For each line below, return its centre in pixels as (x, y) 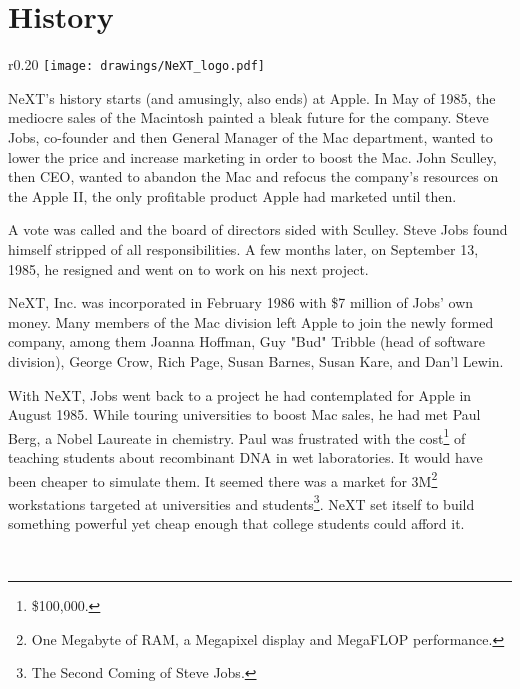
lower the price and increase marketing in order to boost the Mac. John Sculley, (252, 156)
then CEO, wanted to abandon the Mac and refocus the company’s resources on (253, 176)
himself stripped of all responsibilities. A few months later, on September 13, (243, 248)
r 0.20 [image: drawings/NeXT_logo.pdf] (136, 64)
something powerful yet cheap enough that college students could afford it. (236, 523)
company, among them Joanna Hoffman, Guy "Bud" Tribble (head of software (247, 341)
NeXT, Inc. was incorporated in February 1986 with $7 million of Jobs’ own (241, 302)
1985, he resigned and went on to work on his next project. (188, 268)
